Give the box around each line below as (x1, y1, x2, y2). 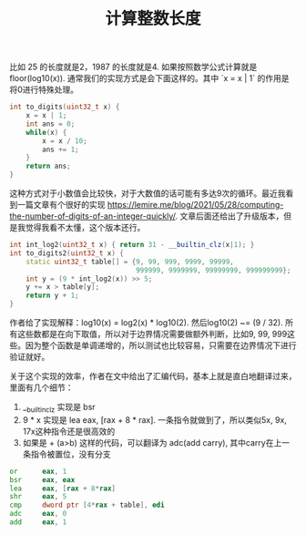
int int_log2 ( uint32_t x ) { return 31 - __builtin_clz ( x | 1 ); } (9, 241, 255, 250)
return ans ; (25, 161, 71, 171)
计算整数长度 (104, 8, 201, 29)
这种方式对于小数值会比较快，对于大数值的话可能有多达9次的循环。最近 (9, 188, 278, 199)
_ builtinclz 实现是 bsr (22, 402, 96, 415)
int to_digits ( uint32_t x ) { (9, 102, 120, 112)
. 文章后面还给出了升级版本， (175, 211, 284, 221)
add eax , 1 (9, 518, 67, 527)
